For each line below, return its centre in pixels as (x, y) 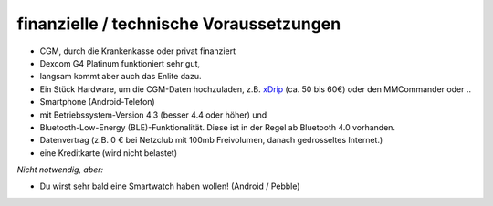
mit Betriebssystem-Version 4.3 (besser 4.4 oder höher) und (153, 115)
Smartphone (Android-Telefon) (97, 102)
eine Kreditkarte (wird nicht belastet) (109, 153)
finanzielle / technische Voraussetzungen (179, 24)
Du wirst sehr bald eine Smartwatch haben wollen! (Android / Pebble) (170, 186)
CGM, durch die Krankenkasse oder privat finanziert (138, 51)
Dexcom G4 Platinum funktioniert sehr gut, (120, 63)
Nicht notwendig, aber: (60, 170)
